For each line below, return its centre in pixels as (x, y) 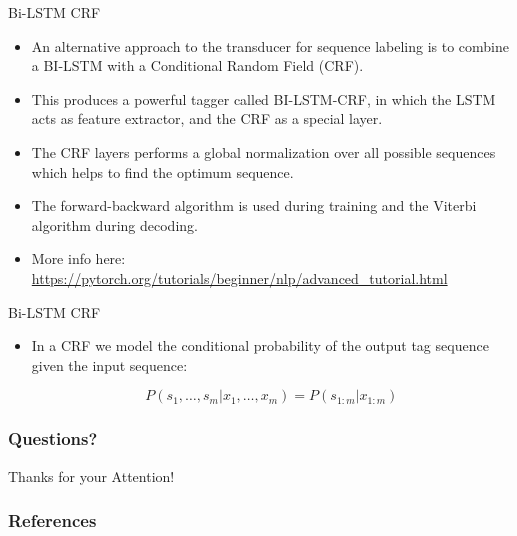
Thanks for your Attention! (91, 475)
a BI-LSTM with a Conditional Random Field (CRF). (197, 65)
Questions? (53, 438)
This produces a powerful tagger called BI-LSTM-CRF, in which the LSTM (263, 98)
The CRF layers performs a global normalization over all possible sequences (263, 151)
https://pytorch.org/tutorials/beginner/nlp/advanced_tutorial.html (239, 277)
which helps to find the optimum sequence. (162, 171)
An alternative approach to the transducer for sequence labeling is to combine (270, 45)
